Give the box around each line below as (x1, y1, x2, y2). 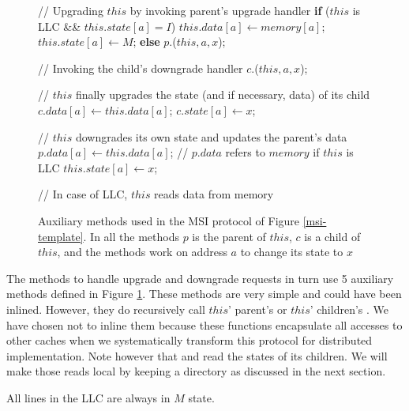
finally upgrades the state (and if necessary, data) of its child (75, 86, 370, 103)
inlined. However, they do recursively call (6, 300, 205, 317)
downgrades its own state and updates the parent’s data (75, 128, 347, 145)
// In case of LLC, (38, 186, 128, 202)
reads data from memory (154, 186, 274, 202)
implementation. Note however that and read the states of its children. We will (6, 347, 388, 364)
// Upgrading (38, 2, 103, 18)
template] (38, 228, 84, 244)
